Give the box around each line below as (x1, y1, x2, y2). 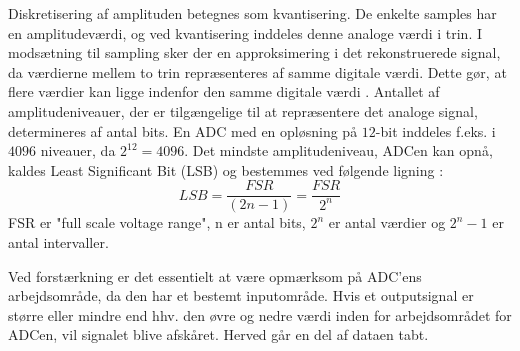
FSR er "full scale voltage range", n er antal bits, (8, 212, 306, 233)
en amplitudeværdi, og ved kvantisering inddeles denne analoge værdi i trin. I (8, 22, 483, 43)
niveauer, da (40, 140, 116, 161)
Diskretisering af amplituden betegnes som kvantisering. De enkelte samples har (8, 3, 497, 23)
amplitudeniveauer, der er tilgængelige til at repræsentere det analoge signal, (8, 100, 478, 121)
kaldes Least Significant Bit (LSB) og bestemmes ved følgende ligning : (8, 159, 444, 180)
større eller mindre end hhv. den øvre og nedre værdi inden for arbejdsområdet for (8, 304, 512, 325)
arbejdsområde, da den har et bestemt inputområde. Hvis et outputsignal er (8, 285, 474, 306)
